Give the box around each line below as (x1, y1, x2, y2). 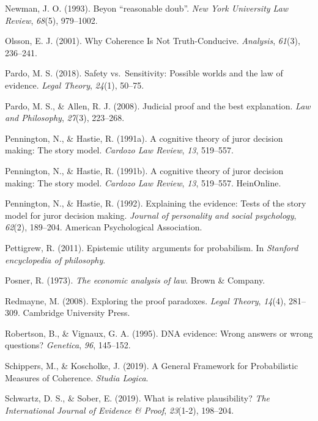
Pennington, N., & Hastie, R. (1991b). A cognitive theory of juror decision (5, 164, 284, 177)
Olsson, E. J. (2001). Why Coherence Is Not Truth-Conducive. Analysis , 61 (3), (5, 34, 300, 47)
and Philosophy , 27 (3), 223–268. (5, 111, 125, 124)
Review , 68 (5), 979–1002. (5, 13, 98, 26)
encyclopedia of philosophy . (5, 253, 106, 266)
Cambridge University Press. (23, 306, 130, 319)
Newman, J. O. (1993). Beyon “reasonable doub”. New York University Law (5, 2, 289, 14)
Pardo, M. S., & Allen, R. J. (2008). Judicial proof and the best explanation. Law (5, 99, 311, 112)
